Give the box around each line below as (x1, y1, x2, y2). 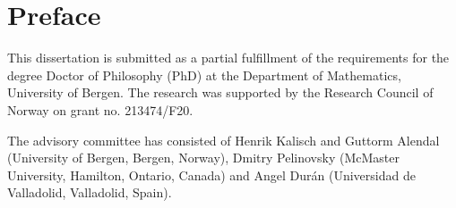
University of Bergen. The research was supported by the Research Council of (7, 83, 434, 102)
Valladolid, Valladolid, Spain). (7, 183, 172, 202)
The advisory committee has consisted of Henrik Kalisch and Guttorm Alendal (7, 130, 440, 149)
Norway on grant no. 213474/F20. (7, 100, 194, 119)
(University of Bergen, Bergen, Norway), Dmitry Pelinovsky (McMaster (7, 148, 400, 167)
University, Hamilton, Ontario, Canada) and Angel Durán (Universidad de (7, 165, 416, 184)
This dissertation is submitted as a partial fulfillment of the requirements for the (7, 48, 450, 67)
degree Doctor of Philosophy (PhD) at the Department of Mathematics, (7, 65, 401, 84)
